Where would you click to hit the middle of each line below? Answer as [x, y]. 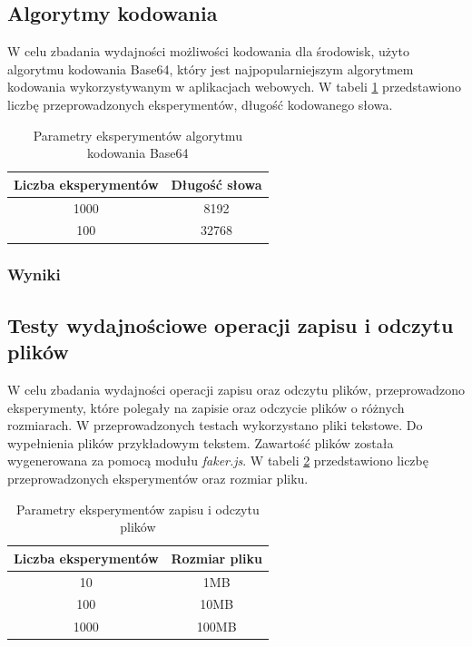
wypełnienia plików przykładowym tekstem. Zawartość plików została [201, 442]
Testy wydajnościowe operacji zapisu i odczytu [231, 324]
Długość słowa [216, 184]
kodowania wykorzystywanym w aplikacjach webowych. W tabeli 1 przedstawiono [234, 87]
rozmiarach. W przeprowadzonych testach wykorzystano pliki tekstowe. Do [215, 425]
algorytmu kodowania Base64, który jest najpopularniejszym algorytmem [211, 69]
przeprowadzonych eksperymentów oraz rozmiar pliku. [158, 478]
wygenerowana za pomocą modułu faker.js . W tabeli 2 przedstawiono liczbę [218, 461]
